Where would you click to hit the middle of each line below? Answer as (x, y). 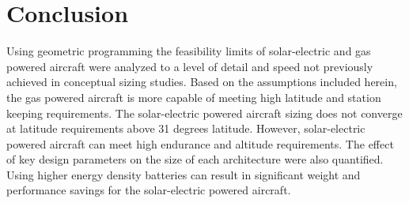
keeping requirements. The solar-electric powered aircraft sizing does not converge (204, 113)
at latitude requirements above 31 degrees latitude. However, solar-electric (186, 128)
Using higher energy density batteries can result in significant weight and (184, 174)
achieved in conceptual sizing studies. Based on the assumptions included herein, (202, 82)
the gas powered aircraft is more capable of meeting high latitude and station (194, 97)
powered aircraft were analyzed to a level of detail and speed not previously (190, 66)
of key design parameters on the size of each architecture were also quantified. (195, 159)
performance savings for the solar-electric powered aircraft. (149, 190)
